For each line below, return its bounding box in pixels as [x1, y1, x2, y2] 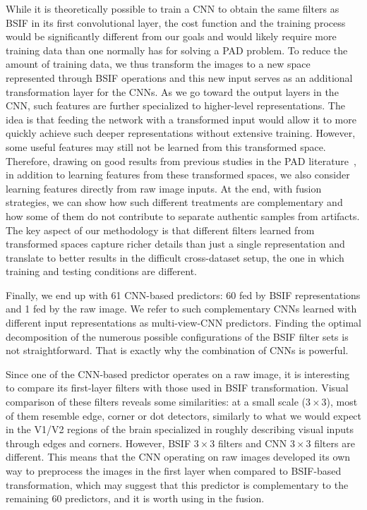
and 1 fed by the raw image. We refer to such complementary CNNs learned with [6, 301, 357, 316]
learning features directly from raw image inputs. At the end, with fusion [6, 181, 322, 195]
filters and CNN [217, 435, 287, 450]
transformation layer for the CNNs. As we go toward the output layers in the [6, 84, 339, 99]
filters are [314, 435, 355, 450]
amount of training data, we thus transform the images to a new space [6, 56, 311, 71]
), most [326, 394, 358, 409]
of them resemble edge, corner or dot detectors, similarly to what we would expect [6, 408, 362, 423]
